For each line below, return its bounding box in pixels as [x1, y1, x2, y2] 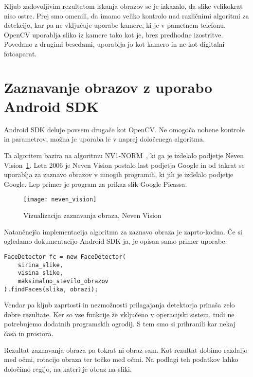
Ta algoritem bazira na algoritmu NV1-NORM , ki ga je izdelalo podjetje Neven [4, 150, 244, 161]
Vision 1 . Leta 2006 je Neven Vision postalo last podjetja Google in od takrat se [4, 160, 245, 170]
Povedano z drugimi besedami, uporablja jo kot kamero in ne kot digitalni [4, 39, 225, 49]
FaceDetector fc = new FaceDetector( [4, 253, 126, 260]
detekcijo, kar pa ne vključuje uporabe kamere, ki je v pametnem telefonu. [4, 20, 226, 30]
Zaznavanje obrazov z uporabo [4, 77, 213, 97]
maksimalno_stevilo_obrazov [18, 277, 108, 285]
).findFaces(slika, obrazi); [4, 286, 98, 293]
